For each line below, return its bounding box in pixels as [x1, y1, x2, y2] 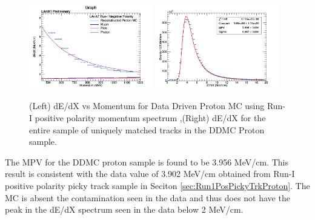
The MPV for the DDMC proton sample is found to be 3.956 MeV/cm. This [5, 155, 288, 168]
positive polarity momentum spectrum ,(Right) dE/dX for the [35, 111, 266, 124]
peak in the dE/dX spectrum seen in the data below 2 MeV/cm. [5, 203, 244, 216]
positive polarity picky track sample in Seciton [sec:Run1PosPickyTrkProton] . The [5, 179, 310, 192]
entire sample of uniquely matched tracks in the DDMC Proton [29, 123, 265, 136]
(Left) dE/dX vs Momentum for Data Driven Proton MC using [29, 99, 265, 112]
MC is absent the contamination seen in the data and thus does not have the [5, 191, 290, 204]
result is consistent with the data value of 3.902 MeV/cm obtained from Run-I [5, 167, 295, 180]
